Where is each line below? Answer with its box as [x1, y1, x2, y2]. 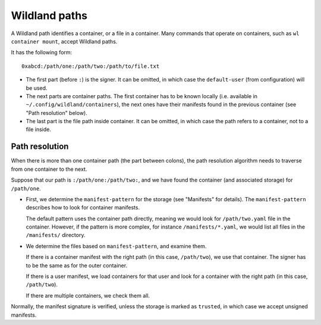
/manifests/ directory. [26, 232, 86, 239]
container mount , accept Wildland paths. [11, 37, 118, 45]
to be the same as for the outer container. [26, 262, 128, 269]
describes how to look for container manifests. [26, 204, 140, 211]
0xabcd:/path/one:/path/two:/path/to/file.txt [21, 62, 160, 70]
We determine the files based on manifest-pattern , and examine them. [26, 242, 207, 249]
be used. [26, 84, 48, 92]
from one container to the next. [11, 165, 87, 173]
